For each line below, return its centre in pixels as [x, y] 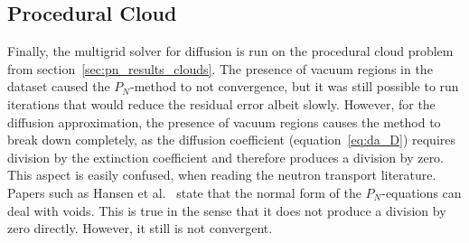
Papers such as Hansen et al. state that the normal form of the [184, 192]
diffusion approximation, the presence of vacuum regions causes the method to [224, 121]
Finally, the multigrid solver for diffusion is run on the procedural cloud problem [230, 51]
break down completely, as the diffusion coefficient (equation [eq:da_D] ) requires [232, 140]
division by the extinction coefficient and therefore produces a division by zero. [226, 157]
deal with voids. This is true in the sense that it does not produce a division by [227, 210]
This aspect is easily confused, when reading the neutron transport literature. [222, 175]
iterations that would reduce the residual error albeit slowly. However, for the [221, 103]
